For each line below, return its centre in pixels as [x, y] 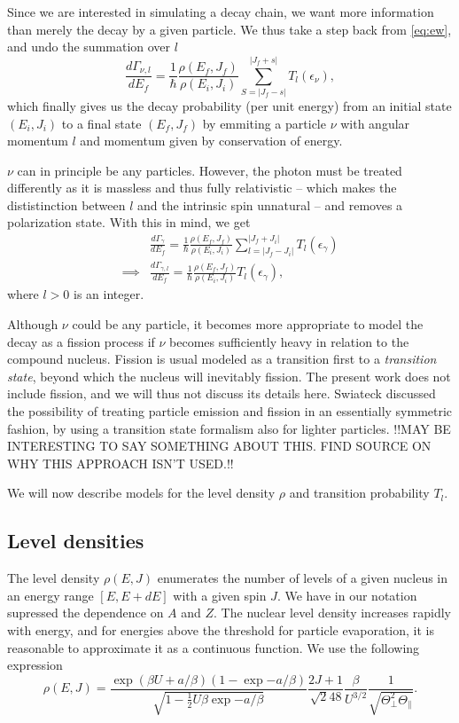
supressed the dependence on [86, 613]
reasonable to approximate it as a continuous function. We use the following [214, 647]
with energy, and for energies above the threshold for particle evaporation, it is [221, 629]
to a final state [101, 123]
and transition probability [359, 493]
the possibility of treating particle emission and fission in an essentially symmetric [230, 411]
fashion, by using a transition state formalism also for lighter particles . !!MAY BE [229, 428]
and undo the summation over [89, 47]
